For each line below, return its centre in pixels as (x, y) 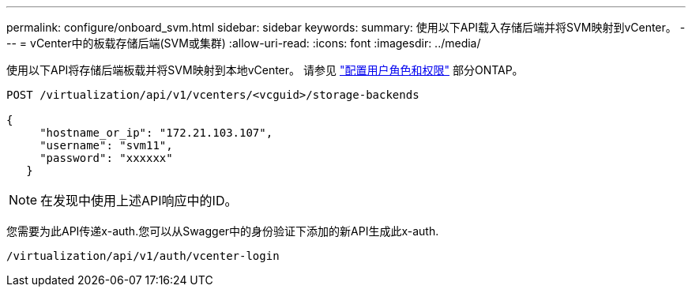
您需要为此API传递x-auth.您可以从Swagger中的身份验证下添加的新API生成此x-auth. (223, 231)
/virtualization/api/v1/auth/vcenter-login (143, 256)
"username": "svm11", (106, 145)
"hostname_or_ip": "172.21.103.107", (156, 133)
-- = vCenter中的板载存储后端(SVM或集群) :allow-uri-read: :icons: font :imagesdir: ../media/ (244, 43)
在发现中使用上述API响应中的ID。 (139, 201)
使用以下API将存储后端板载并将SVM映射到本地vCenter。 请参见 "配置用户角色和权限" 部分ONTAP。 (265, 70)
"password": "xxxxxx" (106, 158)
